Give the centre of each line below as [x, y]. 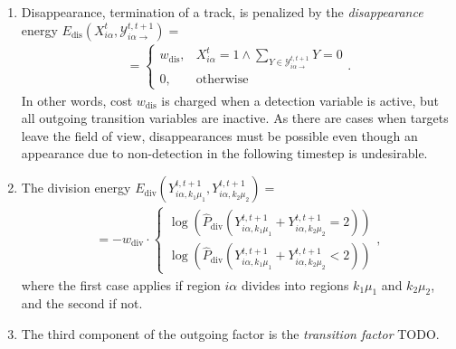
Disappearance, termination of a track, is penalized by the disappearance [222, 12]
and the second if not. [82, 303]
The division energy [76, 188]
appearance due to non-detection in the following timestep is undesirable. [224, 153]
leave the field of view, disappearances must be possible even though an [219, 135]
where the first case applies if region [121, 284]
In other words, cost [77, 100]
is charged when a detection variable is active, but [300, 100]
